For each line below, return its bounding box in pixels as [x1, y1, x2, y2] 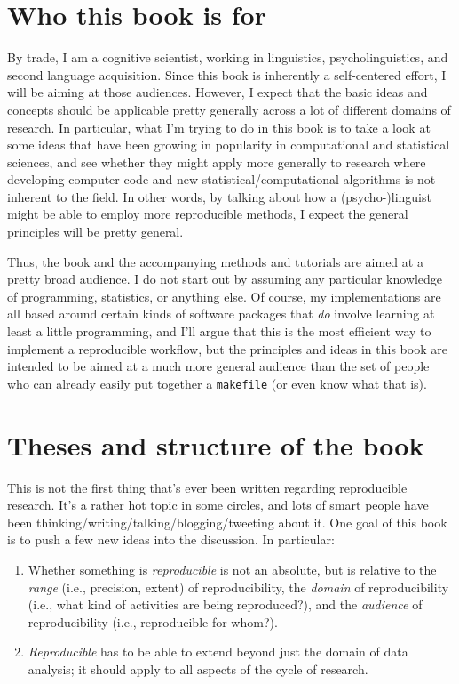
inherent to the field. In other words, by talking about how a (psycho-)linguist [7, 187, 431, 205]
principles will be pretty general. [7, 222, 184, 241]
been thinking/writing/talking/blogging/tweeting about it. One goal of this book [7, 512, 447, 531]
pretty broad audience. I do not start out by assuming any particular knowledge [7, 270, 443, 288]
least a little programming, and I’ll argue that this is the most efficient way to [7, 322, 431, 341]
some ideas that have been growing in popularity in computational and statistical [7, 135, 450, 154]
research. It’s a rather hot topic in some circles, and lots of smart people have [7, 495, 429, 514]
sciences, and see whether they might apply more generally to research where [7, 152, 426, 171]
